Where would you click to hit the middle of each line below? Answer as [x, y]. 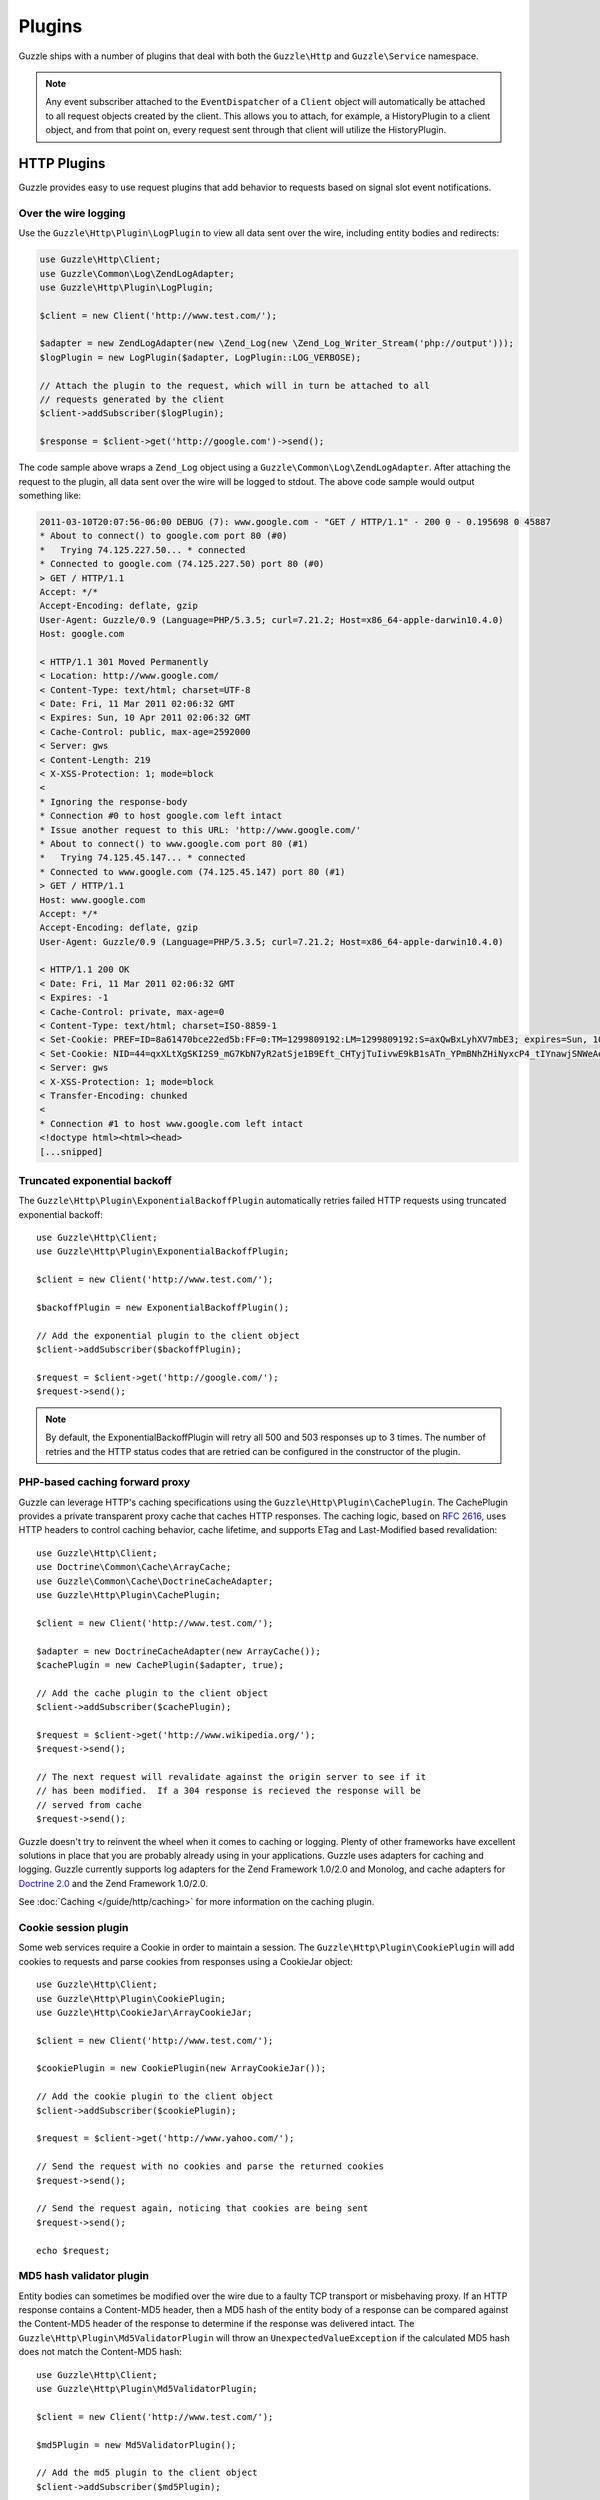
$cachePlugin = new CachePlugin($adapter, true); [160, 1664]
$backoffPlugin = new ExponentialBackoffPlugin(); [163, 1308]
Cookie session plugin [73, 1927]
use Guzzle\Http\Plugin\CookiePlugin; [131, 1998]
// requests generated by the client [132, 399]
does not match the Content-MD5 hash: [100, 2352]
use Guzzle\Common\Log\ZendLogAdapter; [137, 273]
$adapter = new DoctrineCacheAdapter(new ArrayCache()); [179, 1651]
